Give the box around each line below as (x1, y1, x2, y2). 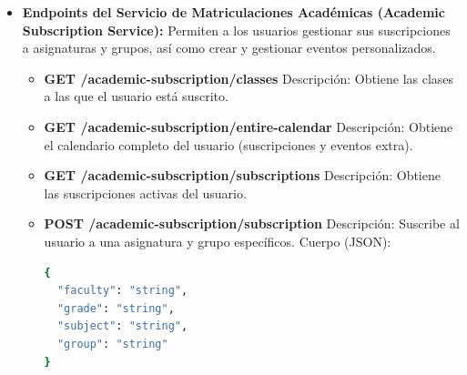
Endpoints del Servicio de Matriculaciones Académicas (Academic (22, 3, 445, 21)
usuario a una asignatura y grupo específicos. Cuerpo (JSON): (44, 231, 391, 250)
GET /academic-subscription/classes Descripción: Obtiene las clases (44, 68, 454, 87)
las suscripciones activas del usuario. (44, 183, 247, 202)
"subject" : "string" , (56, 319, 188, 333)
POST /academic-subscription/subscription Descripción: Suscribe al (44, 214, 460, 233)
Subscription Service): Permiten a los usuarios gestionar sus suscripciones (22, 20, 451, 39)
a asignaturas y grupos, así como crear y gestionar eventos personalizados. (22, 38, 436, 57)
